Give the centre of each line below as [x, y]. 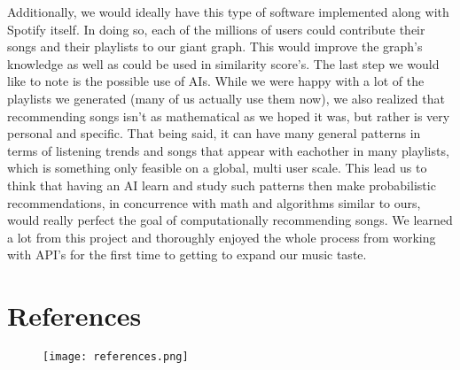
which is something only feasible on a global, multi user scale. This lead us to [217, 168]
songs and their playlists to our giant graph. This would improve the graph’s [215, 46]
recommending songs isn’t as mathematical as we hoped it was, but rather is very [229, 116]
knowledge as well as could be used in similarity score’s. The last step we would [223, 63]
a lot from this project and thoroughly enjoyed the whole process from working [222, 237]
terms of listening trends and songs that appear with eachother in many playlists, [228, 150]
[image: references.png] [116, 357]
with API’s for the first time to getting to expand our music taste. [187, 254]
